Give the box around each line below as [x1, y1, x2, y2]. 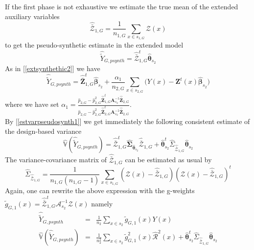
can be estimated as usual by [125, 154, 212, 165]
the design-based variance [5, 125, 82, 136]
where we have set [5, 99, 59, 109]
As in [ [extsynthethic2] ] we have [5, 63, 100, 73]
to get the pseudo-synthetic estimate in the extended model [5, 40, 184, 50]
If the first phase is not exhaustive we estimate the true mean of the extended [5, 1, 238, 11]
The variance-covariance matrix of [5, 154, 107, 165]
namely [91, 198, 113, 208]
